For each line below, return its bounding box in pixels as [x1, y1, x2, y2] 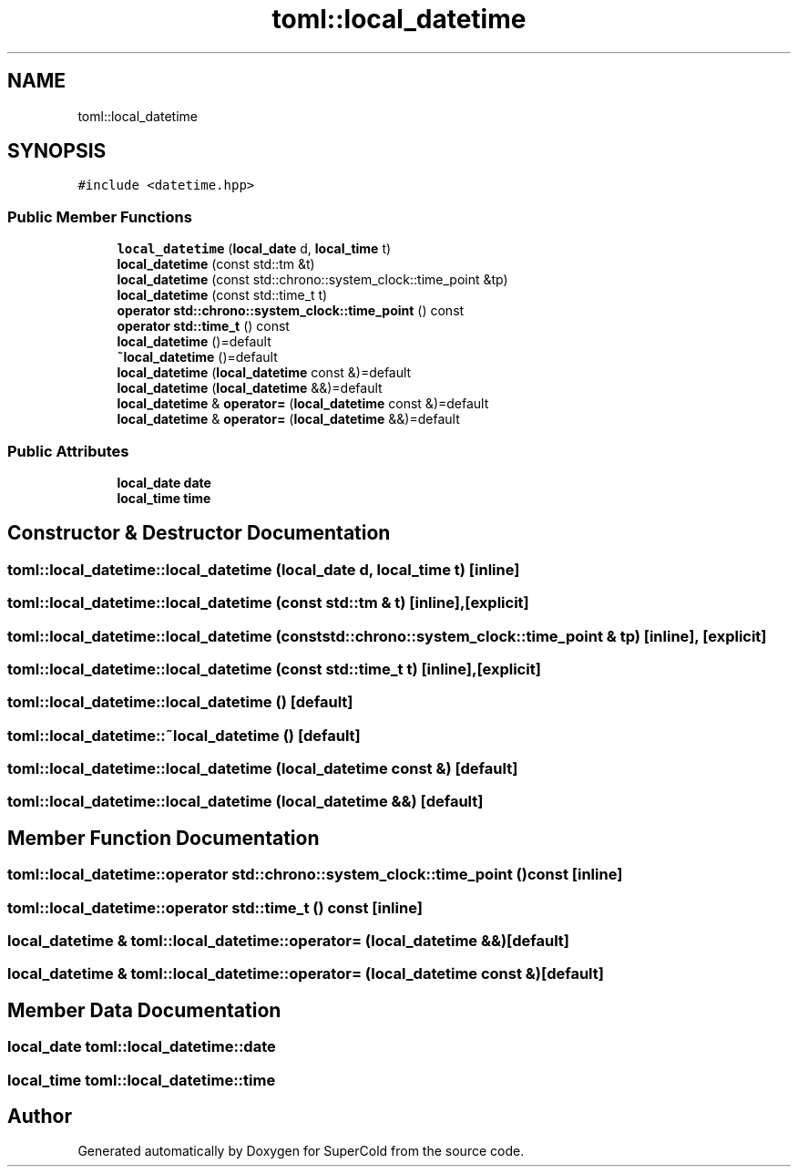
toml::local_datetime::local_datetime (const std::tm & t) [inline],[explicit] [7, 593, 529, 613]
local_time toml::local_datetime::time [7, 1070, 276, 1089]
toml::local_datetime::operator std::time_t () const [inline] [7, 898, 423, 917]
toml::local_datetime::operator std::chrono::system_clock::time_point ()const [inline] [7, 865, 623, 884]
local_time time [117, 489, 211, 506]
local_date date [117, 474, 211, 490]
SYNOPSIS [7, 139, 107, 163]
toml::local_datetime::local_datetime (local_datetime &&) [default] [7, 792, 484, 811]
